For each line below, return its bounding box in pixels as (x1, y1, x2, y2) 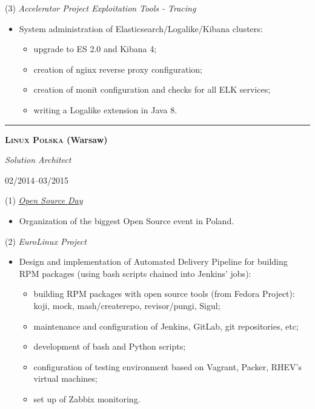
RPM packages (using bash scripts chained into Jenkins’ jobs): (19, 267, 251, 279)
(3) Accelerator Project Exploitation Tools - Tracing (5, 2, 196, 14)
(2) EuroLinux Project (5, 234, 87, 247)
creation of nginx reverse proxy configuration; (33, 62, 202, 75)
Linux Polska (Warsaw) (5, 133, 108, 145)
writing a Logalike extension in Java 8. (33, 103, 177, 116)
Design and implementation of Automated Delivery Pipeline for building (19, 255, 288, 268)
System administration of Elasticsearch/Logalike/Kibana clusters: (19, 22, 263, 35)
